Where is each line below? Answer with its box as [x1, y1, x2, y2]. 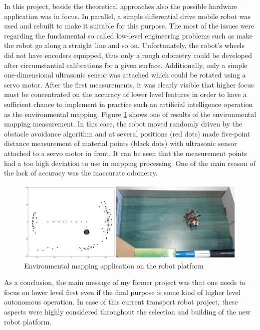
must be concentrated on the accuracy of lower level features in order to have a [4, 89, 247, 99]
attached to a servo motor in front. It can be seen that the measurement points [4, 147, 247, 158]
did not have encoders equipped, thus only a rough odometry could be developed [4, 49, 252, 60]
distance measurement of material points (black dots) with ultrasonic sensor [4, 138, 237, 148]
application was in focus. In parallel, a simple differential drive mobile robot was [4, 10, 251, 21]
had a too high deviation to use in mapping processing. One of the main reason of [4, 157, 255, 168]
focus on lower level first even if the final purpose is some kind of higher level [4, 286, 240, 297]
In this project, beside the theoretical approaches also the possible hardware [4, 1, 237, 11]
